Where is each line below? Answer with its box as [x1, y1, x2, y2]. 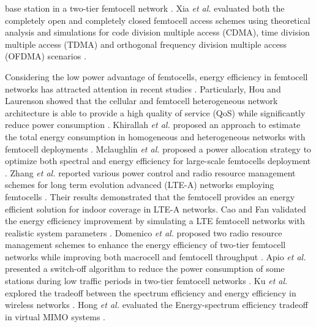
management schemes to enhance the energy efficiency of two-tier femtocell [5, 238, 286, 251]
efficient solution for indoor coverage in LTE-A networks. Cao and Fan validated [5, 202, 306, 215]
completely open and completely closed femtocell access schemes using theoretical [5, 13, 310, 26]
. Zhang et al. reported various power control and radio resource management [5, 166, 296, 179]
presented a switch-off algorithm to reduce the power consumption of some [5, 262, 285, 275]
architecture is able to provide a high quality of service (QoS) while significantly [5, 106, 306, 119]
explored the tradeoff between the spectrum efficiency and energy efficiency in [5, 286, 296, 299]
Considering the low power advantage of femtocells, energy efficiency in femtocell [5, 70, 308, 83]
